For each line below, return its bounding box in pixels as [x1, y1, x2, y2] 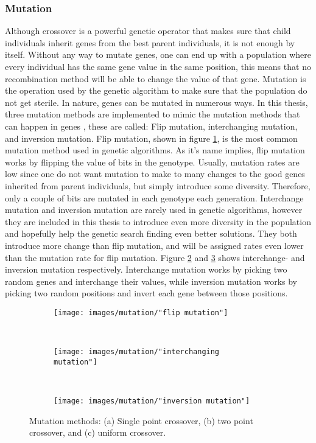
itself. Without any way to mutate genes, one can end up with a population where [5, 48, 312, 61]
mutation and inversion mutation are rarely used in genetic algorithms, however [5, 203, 303, 216]
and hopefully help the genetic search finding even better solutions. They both [5, 227, 297, 240]
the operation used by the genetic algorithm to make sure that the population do [5, 84, 307, 97]
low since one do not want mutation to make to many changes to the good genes [5, 167, 305, 180]
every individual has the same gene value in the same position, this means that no [5, 60, 311, 72]
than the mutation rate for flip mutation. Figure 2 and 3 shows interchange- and [5, 251, 305, 263]
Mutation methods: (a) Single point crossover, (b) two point [29, 414, 253, 427]
